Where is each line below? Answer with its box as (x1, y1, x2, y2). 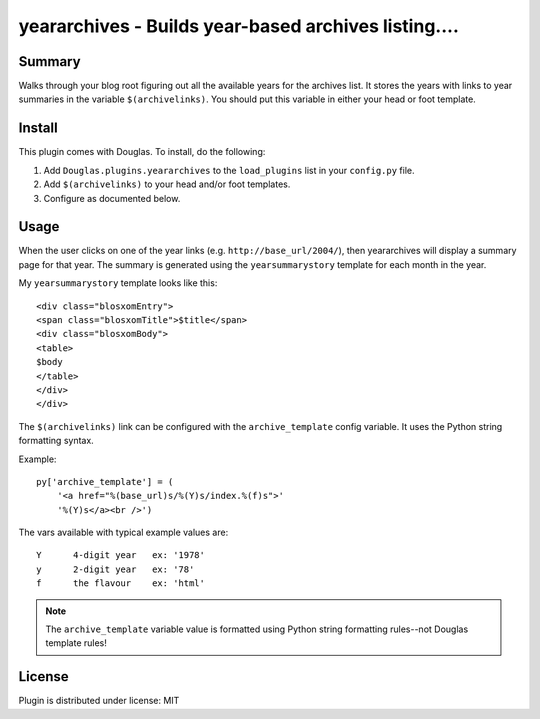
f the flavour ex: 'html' (36, 578, 205, 589)
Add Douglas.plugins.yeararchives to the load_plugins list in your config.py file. (43, 164, 415, 176)
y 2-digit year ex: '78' (36, 563, 195, 575)
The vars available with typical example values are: (18, 526, 229, 539)
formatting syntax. (18, 435, 94, 447)
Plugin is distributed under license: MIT (18, 695, 180, 707)
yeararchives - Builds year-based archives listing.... (18, 15, 459, 37)
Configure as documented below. (43, 192, 181, 204)
